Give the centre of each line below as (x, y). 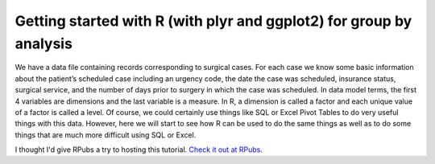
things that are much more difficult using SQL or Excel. (106, 135)
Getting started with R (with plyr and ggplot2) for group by (213, 21)
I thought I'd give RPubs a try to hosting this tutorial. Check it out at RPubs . (139, 150)
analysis (43, 43)
